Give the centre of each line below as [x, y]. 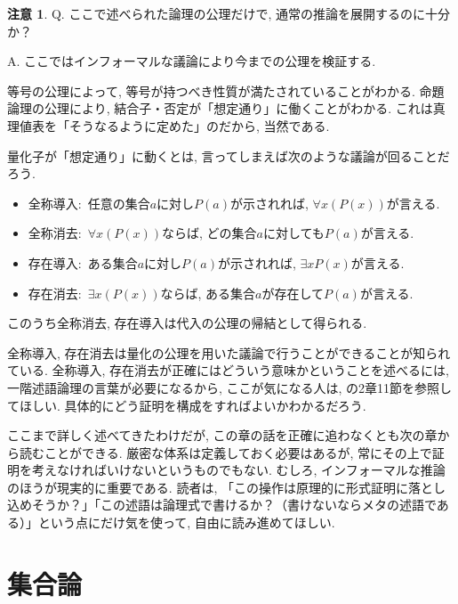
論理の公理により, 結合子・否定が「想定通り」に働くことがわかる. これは [220, 108]
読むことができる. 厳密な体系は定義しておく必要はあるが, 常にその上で [225, 452]
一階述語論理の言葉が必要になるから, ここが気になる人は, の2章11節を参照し [230, 387]
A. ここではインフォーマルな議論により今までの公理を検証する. [192, 61]
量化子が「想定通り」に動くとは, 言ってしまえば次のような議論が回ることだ [229, 155]
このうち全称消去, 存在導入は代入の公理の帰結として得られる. [187, 323]
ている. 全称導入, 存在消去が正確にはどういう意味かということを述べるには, [228, 370]
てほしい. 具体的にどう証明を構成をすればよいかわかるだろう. [187, 405]
